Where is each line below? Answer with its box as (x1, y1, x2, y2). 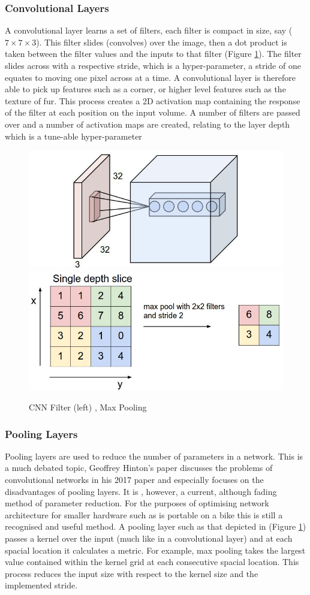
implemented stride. (5, 579, 78, 591)
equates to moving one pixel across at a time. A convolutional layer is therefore (5, 71, 296, 83)
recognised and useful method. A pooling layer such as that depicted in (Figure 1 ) (5, 520, 306, 533)
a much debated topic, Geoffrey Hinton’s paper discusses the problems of (5, 461, 273, 474)
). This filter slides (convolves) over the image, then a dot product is (36, 35, 287, 48)
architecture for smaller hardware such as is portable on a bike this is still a (5, 508, 283, 521)
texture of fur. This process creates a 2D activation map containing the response (5, 94, 300, 107)
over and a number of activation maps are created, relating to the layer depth (5, 117, 290, 130)
